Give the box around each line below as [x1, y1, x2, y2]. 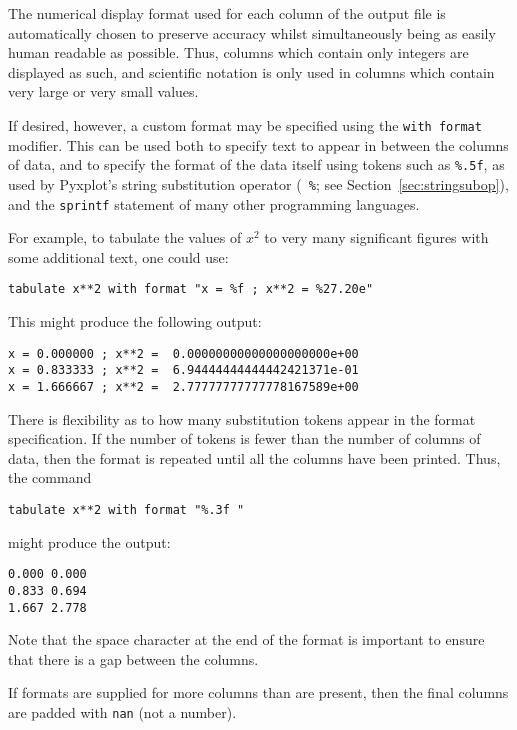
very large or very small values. [8, 81, 199, 102]
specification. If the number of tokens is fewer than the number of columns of [8, 428, 481, 449]
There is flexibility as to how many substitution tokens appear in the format [8, 408, 476, 429]
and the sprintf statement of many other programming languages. [8, 193, 420, 214]
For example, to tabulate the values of [8, 227, 242, 248]
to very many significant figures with [264, 227, 489, 248]
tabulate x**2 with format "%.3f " [8, 502, 245, 517]
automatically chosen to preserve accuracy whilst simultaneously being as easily [8, 22, 496, 43]
